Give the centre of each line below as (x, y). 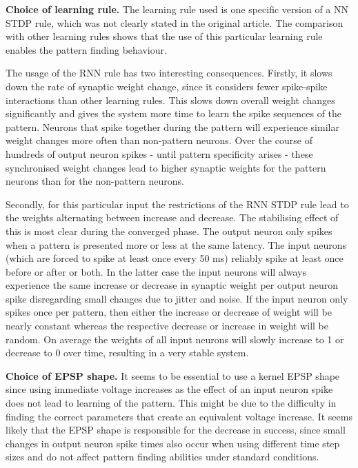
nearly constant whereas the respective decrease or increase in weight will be (167, 326)
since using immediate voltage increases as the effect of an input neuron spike (169, 389)
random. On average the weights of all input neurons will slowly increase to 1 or (175, 339)
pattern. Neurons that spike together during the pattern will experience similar (172, 126)
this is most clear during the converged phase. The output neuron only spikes (169, 231)
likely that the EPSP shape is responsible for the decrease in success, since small (176, 430)
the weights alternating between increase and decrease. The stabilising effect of (172, 217)
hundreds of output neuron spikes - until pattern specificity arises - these (159, 153)
